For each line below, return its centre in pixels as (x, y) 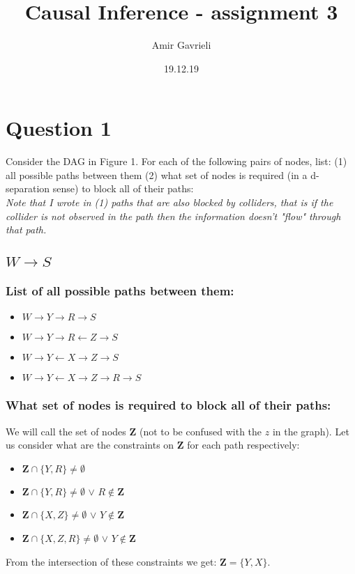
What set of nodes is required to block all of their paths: (168, 405)
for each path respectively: (243, 445)
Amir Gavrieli (181, 45)
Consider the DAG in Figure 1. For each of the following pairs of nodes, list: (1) (176, 161)
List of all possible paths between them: (120, 291)
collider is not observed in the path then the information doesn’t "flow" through (173, 216)
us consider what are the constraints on (90, 445)
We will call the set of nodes (66, 431)
